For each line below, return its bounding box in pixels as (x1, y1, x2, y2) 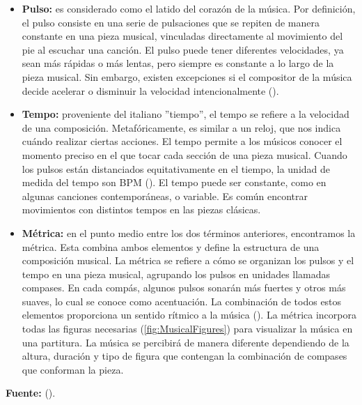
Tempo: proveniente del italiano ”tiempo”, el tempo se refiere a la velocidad (22, 107, 349, 121)
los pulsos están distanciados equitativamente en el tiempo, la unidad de (22, 161, 331, 176)
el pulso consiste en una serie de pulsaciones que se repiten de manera (22, 15, 320, 29)
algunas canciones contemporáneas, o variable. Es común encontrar (22, 188, 308, 203)
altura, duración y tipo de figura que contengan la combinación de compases (22, 349, 347, 363)
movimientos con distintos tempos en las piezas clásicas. (22, 202, 261, 217)
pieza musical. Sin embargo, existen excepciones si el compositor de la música (22, 69, 352, 84)
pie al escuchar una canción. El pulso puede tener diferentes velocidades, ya (22, 42, 344, 56)
